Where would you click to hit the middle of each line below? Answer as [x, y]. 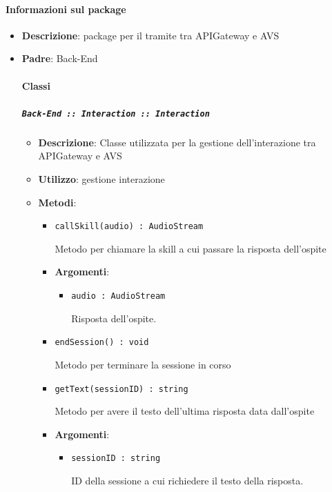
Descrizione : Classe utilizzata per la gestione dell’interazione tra [177, 142]
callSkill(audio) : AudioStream [129, 227]
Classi [36, 85]
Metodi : [57, 202]
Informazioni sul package [66, 9]
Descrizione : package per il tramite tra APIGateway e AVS [150, 35]
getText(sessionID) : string [121, 389]
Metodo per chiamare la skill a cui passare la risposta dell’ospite [191, 248]
